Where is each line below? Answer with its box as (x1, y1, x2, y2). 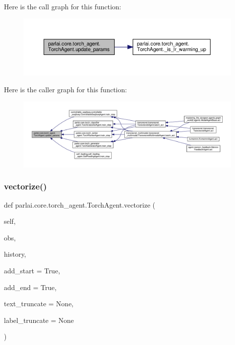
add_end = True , (4, 282, 57, 292)
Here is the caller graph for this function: (4, 84, 127, 94)
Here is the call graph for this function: (4, 1, 121, 11)
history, (4, 249, 26, 259)
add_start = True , (4, 265, 60, 275)
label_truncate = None (4, 315, 74, 325)
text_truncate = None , (4, 298, 74, 309)
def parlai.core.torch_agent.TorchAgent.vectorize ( (4, 199, 155, 210)
